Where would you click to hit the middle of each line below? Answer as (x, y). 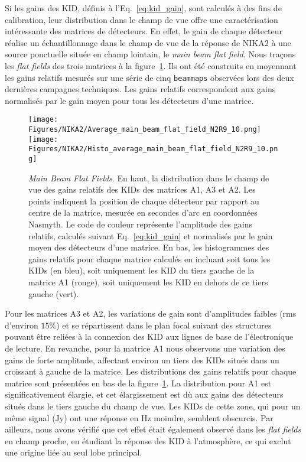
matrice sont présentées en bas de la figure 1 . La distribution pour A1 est (138, 383)
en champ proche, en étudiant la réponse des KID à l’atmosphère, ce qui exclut (148, 440)
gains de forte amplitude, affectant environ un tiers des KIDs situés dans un (142, 359)
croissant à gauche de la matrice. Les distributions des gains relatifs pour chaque (151, 371)
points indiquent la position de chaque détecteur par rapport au (144, 201)
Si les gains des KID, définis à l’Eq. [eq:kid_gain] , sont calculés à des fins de (143, 8)
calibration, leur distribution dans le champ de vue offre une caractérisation (141, 19)
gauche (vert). (54, 293)
